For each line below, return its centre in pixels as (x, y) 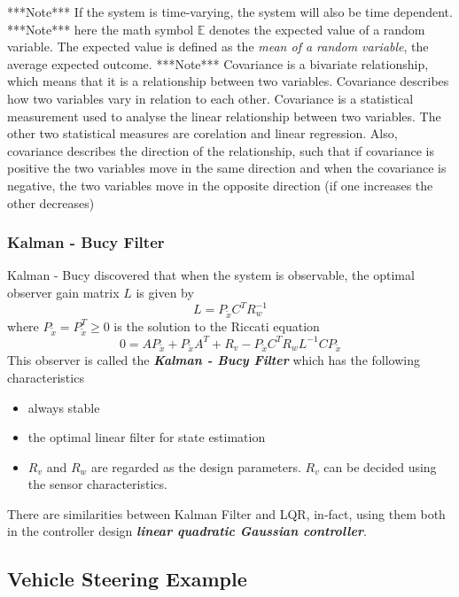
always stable (64, 407)
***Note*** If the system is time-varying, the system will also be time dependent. (230, 12)
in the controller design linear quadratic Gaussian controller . (187, 531)
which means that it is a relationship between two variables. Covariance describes (228, 81)
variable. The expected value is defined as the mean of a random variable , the (218, 47)
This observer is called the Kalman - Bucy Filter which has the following (214, 360)
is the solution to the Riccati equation (217, 326)
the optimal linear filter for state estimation (147, 437)
